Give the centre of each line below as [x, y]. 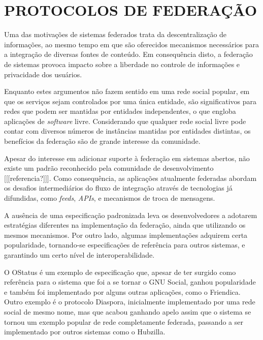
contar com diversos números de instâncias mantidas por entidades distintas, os [127, 131]
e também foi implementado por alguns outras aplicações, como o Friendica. [122, 291]
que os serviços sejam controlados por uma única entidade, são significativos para [130, 101]
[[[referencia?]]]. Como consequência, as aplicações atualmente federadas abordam [130, 178]
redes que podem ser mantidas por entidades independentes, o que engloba [120, 111]
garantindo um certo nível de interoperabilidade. [79, 255]
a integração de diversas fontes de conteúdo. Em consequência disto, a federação [128, 54]
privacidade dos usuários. [43, 74]
